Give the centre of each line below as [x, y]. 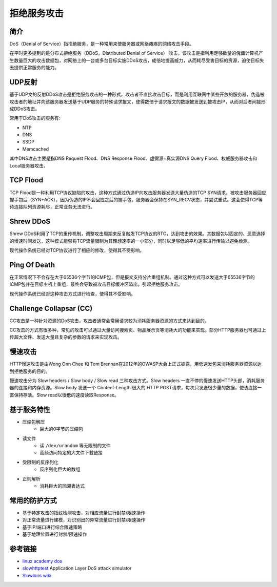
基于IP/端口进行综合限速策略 [52, 527]
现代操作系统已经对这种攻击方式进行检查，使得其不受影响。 [72, 293]
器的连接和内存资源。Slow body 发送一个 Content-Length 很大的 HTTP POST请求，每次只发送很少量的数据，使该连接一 [136, 388]
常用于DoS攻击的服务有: [35, 118]
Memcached [36, 149]
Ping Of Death [32, 265]
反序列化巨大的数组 [60, 469]
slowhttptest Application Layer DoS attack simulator [77, 568]
